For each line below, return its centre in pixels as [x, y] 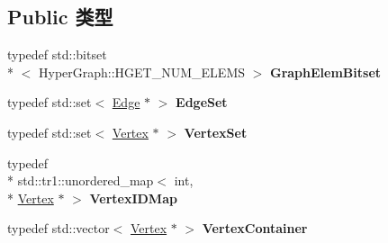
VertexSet [216, 132]
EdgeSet [202, 102]
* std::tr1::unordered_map [81, 180]
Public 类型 [60, 17]
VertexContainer [255, 228]
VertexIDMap [133, 198]
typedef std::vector [59, 228]
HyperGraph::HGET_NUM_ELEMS [142, 72]
